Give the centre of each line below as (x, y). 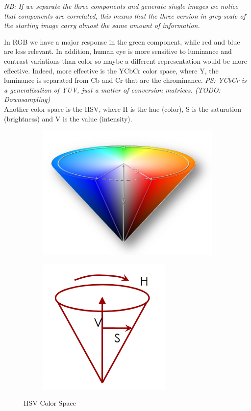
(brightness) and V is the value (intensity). (68, 118)
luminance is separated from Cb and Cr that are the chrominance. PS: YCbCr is (125, 80)
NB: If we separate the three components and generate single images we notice (121, 6)
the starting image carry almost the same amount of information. (102, 25)
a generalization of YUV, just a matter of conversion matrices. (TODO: (112, 89)
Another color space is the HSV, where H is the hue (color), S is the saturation (123, 109)
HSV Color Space (50, 403)
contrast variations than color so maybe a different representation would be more (126, 60)
